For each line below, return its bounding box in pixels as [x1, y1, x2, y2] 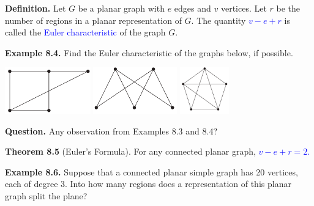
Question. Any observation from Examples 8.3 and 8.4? [5, 124, 218, 137]
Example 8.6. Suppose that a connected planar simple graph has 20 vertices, [5, 165, 298, 178]
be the [276, 2, 301, 14]
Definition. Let [5, 2, 66, 14]
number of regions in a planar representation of [5, 13, 182, 26]
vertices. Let [220, 2, 267, 14]
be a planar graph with [78, 2, 165, 14]
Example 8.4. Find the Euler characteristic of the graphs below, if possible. [5, 46, 293, 59]
